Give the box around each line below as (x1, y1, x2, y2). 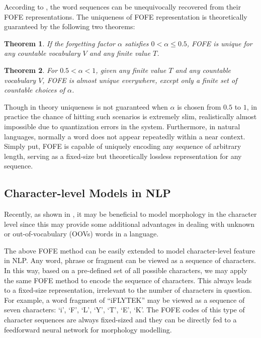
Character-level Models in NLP (4, 185, 171, 201)
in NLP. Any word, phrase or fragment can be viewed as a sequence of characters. (4, 255, 256, 266)
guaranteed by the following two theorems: (4, 21, 135, 32)
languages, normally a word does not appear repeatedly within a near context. (4, 131, 245, 141)
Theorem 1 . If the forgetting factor (4, 38, 115, 48)
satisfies (124, 38, 149, 48)
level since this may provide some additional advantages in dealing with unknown (4, 218, 255, 229)
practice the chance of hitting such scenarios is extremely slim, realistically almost (4, 111, 257, 122)
